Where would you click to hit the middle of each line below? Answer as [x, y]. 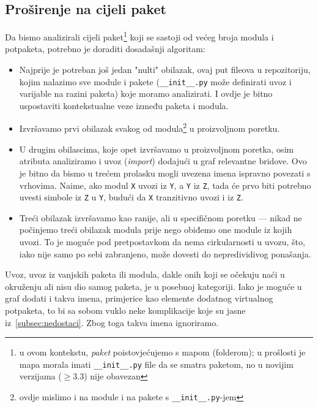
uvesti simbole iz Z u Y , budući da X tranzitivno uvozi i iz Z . [131, 197]
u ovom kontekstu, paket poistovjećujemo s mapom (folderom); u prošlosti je [162, 352]
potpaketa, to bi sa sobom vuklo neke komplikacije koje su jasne [125, 310]
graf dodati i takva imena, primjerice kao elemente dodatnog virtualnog [139, 298]
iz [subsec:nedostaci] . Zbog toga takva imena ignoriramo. [112, 322]
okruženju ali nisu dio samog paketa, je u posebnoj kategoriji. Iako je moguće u [153, 286]
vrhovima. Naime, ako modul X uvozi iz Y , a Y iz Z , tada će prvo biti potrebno [165, 185]
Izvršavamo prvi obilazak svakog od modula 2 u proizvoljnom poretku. [150, 127]
